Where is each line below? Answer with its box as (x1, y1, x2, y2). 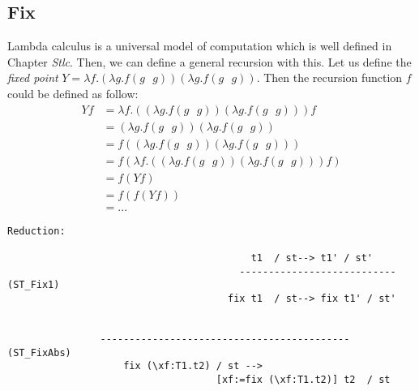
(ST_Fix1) (7, 279, 60, 291)
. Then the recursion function (256, 69, 403, 86)
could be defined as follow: (7, 84, 139, 101)
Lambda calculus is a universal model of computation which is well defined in (7, 37, 392, 54)
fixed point (7, 69, 58, 86)
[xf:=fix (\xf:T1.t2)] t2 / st (216, 374, 391, 386)
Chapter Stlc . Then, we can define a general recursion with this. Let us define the (7, 53, 412, 70)
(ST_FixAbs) (7, 346, 71, 359)
